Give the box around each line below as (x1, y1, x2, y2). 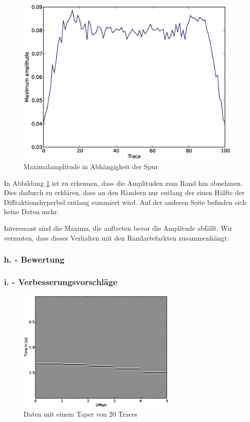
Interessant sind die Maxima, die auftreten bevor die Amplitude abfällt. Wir (4, 222, 233, 233)
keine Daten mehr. (4, 206, 59, 217)
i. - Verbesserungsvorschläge (4, 275, 117, 288)
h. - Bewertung (4, 253, 65, 266)
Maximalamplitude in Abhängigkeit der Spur (23, 161, 159, 171)
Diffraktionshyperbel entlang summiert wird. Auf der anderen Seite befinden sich (4, 197, 246, 207)
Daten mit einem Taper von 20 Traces (23, 409, 137, 419)
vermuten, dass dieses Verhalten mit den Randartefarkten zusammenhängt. (4, 232, 229, 243)
